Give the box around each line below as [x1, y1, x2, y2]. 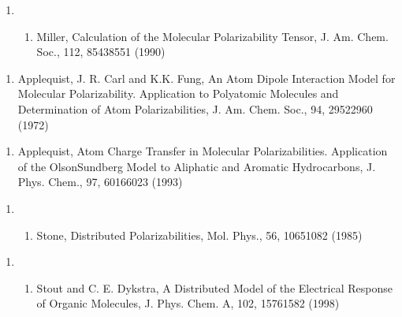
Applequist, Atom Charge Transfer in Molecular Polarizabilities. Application [17, 143, 388, 159]
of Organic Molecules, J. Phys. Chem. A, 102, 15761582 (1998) [36, 295, 340, 311]
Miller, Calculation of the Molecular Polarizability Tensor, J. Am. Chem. [36, 28, 389, 44]
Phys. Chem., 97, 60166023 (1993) [17, 173, 183, 190]
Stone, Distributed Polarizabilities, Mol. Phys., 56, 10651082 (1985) [36, 226, 363, 243]
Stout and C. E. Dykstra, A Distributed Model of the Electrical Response [36, 279, 393, 296]
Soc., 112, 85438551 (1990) [36, 43, 166, 60]
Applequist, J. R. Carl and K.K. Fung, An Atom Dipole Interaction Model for [17, 69, 396, 86]
